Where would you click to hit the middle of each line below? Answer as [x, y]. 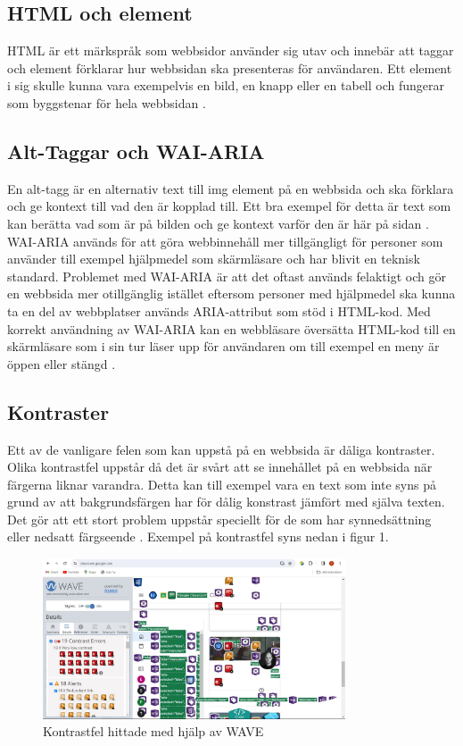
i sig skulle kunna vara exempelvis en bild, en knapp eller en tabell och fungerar [226, 85]
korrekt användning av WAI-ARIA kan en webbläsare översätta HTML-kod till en [231, 328]
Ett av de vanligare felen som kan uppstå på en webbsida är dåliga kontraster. [221, 449]
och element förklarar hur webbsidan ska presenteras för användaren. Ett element [230, 67]
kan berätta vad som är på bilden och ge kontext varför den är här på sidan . [218, 223]
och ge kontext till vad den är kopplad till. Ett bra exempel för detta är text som [229, 206]
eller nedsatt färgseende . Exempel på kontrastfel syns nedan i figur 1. [198, 536]
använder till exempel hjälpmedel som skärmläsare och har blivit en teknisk [214, 259]
